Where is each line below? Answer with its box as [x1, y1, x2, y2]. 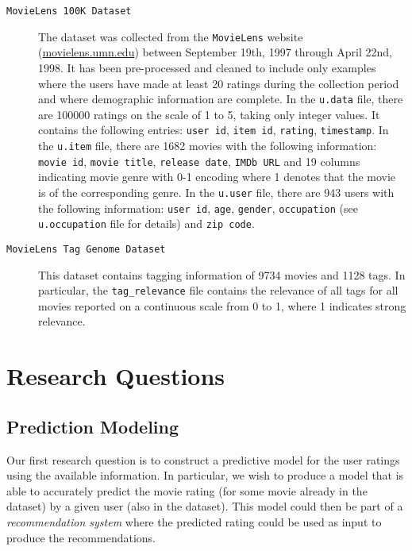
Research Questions [6, 360, 225, 392]
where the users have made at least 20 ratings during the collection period [38, 75, 399, 91]
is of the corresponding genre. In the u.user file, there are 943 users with [38, 183, 395, 200]
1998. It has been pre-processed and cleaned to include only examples [38, 59, 376, 75]
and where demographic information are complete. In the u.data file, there [38, 91, 403, 107]
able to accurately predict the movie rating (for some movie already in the [6, 482, 368, 499]
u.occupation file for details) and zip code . [38, 215, 255, 232]
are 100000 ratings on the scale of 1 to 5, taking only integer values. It [38, 106, 380, 122]
